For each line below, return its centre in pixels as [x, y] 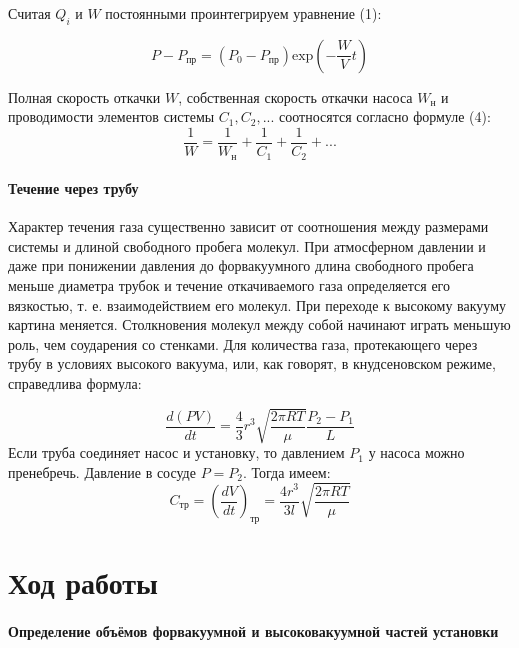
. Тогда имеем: [286, 471]
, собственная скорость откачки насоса [295, 96]
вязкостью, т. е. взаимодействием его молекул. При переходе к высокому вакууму [257, 304]
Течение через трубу [73, 188]
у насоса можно [416, 452]
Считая [29, 13]
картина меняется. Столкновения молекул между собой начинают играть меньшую [259, 324]
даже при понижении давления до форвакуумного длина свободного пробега [241, 265]
